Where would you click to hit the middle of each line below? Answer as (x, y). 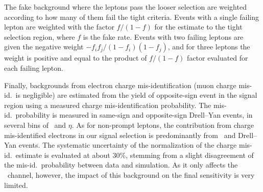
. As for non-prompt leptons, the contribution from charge (163, 125)
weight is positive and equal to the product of (76, 58)
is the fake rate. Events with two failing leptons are (163, 36)
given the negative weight (44, 47)
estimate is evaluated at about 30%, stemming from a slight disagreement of (135, 155)
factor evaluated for (218, 58)
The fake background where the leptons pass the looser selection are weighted (125, 7)
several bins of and (35, 125)
